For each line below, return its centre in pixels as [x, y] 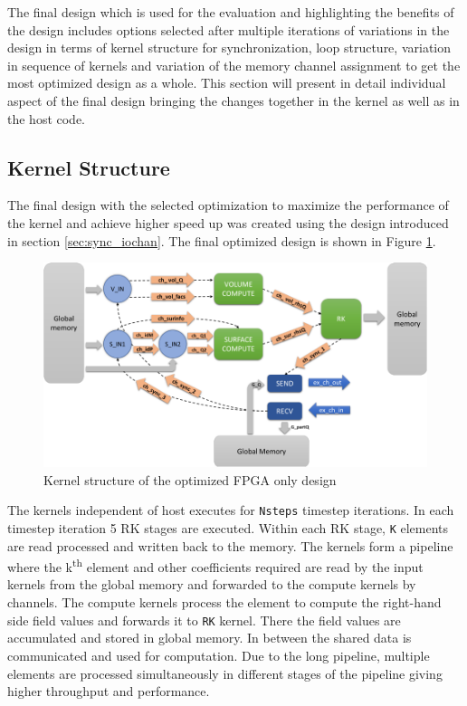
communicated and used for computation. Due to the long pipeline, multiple [219, 655]
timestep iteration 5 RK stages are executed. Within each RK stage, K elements [228, 527]
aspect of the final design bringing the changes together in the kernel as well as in [233, 100]
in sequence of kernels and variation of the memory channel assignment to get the [234, 65]
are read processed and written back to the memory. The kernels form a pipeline [230, 545]
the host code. [47, 118]
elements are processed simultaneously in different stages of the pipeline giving [225, 673]
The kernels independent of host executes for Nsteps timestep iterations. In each [231, 510]
